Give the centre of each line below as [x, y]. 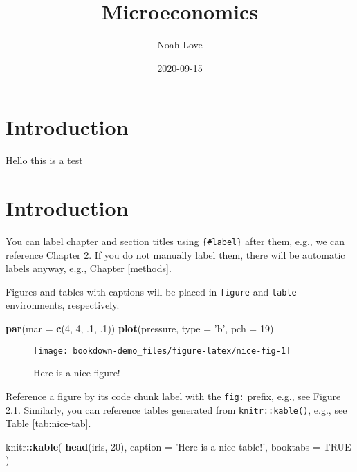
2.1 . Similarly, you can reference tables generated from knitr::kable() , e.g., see [176, 409]
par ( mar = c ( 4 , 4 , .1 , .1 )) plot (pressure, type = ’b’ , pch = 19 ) [140, 328]
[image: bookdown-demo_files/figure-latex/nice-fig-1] [162, 351]
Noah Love [180, 45]
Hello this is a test [44, 160]
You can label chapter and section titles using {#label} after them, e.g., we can [175, 240]
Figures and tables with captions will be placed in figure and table [151, 291]
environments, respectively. [63, 305]
